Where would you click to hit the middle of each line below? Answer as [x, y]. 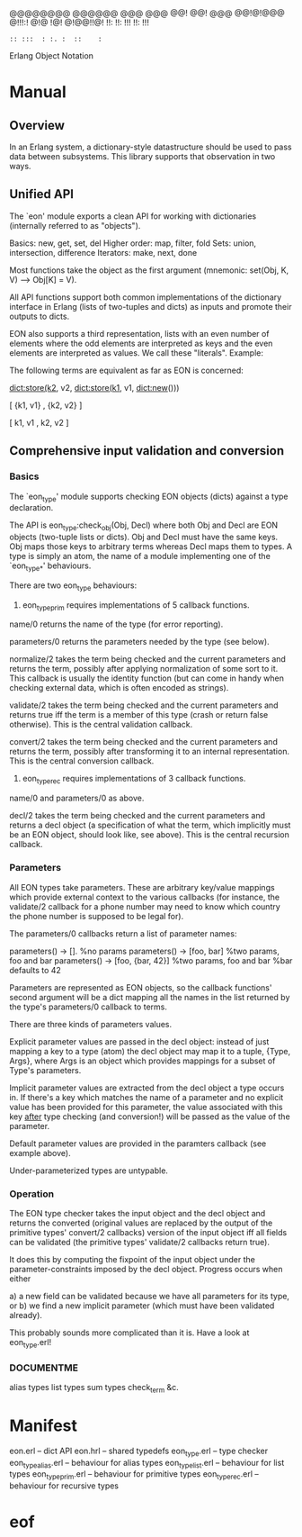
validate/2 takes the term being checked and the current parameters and [144, 705]
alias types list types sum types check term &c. [94, 1388]
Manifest [44, 1425]
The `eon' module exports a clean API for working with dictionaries [133, 216]
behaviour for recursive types [64, 1486]
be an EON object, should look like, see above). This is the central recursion [149, 835]
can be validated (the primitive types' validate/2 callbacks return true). [139, 1242]
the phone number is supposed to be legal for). [97, 916]
